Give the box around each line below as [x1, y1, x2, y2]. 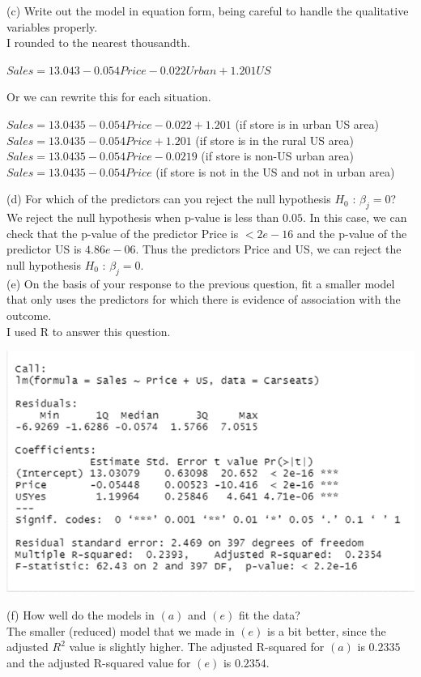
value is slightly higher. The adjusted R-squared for [69, 638, 325, 655]
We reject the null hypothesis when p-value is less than [6, 209, 279, 226]
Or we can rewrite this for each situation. [6, 88, 211, 105]
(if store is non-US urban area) [201, 147, 354, 164]
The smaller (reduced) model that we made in [6, 622, 235, 639]
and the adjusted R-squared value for [6, 654, 191, 671]
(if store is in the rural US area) [195, 131, 354, 148]
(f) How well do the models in [6, 607, 155, 623]
